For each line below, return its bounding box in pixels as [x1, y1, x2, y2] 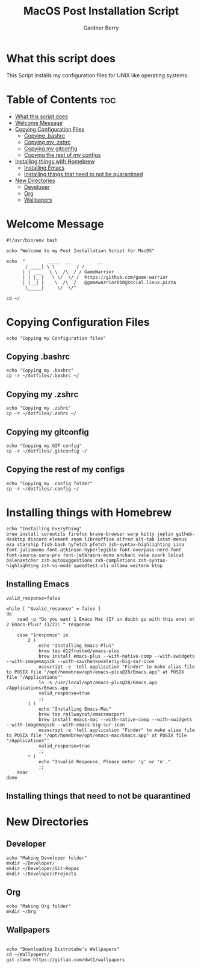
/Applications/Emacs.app [6, 685, 69, 691]
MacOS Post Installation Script [23, 4, 179, 18]
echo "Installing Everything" [6, 526, 82, 532]
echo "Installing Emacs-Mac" [38, 706, 112, 712]
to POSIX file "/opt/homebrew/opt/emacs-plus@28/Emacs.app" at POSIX [6, 669, 185, 675]
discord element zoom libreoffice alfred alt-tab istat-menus [28, 536, 187, 542]
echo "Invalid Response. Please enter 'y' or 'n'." [38, 758, 171, 764]
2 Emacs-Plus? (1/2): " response [6, 621, 90, 627]
